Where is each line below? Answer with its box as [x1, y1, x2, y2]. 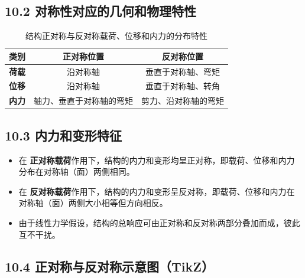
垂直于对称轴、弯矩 [145, 65, 220, 77]
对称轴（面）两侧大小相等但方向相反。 [18, 197, 168, 209]
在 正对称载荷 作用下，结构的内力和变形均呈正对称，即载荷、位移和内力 [18, 153, 295, 166]
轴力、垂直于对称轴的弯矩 [34, 94, 133, 107]
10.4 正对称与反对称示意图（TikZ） [5, 257, 214, 275]
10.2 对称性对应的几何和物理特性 [5, 2, 196, 20]
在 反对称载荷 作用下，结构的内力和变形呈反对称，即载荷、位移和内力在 [18, 185, 295, 197]
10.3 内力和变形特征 [5, 126, 122, 144]
